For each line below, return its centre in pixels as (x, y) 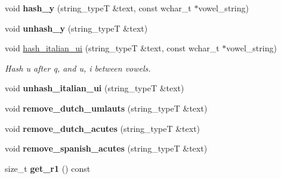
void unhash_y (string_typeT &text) (76, 28)
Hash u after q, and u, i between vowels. (78, 68)
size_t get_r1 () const (48, 168)
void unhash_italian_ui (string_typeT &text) (95, 88)
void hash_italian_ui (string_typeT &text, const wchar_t (112, 48)
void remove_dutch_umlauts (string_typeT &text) (106, 108)
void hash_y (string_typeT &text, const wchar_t (98, 8)
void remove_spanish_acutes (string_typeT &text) (106, 148)
